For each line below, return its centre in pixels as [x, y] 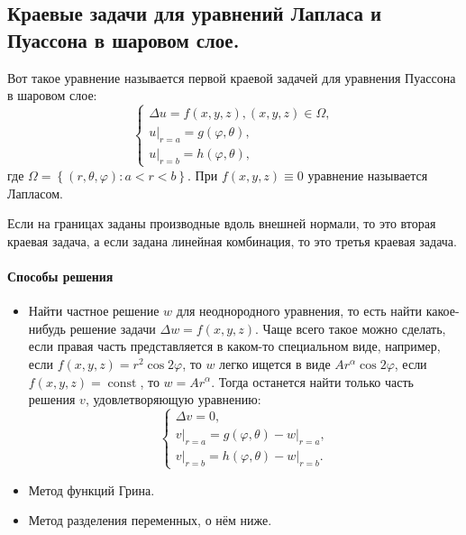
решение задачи [113, 328]
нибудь [47, 328]
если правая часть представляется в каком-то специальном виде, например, [234, 346]
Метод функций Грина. [91, 489]
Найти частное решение [94, 311]
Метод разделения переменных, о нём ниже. [150, 520]
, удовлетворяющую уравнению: [173, 399]
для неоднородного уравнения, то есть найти [299, 311]
